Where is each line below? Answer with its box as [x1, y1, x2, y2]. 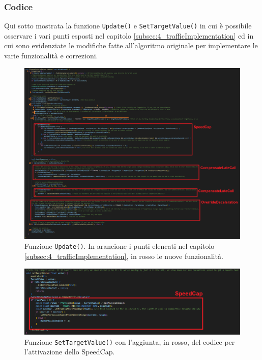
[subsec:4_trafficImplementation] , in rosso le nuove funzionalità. [24, 250, 223, 261]
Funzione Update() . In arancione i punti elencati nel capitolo [24, 241, 215, 251]
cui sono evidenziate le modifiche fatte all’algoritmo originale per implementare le [4, 40, 258, 51]
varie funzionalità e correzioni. [4, 50, 98, 61]
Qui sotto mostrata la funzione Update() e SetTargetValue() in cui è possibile [4, 20, 252, 31]
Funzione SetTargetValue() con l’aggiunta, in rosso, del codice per [24, 336, 235, 347]
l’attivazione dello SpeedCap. [24, 346, 115, 357]
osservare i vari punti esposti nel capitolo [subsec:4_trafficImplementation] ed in [4, 30, 254, 41]
